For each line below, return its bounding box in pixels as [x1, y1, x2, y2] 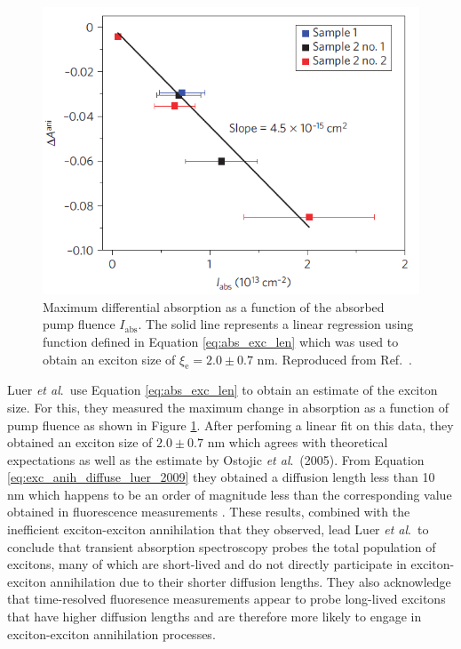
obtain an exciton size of [43, 349, 176, 368]
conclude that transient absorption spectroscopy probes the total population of [7, 537, 436, 556]
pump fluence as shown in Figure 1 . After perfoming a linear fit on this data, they [7, 415, 454, 434]
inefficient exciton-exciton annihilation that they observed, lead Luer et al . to [7, 520, 429, 539]
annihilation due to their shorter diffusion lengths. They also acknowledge [50, 572, 451, 590]
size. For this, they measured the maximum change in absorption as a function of [7, 397, 449, 416]
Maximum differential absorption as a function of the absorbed [43, 297, 385, 316]
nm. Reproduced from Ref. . [257, 349, 412, 368]
